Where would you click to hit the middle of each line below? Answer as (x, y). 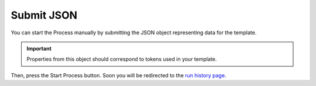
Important (39, 48)
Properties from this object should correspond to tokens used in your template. (122, 59)
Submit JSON (44, 15)
